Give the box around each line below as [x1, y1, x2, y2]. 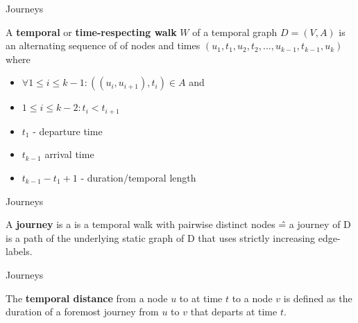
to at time [179, 290, 223, 305]
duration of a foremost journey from [6, 304, 159, 319]
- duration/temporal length [80, 171, 196, 185]
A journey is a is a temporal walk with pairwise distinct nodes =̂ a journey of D [6, 217, 351, 232]
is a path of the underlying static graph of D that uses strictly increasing [6, 230, 316, 245]
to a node [232, 290, 273, 305]
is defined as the [283, 290, 352, 305]
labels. [6, 244, 33, 259]
